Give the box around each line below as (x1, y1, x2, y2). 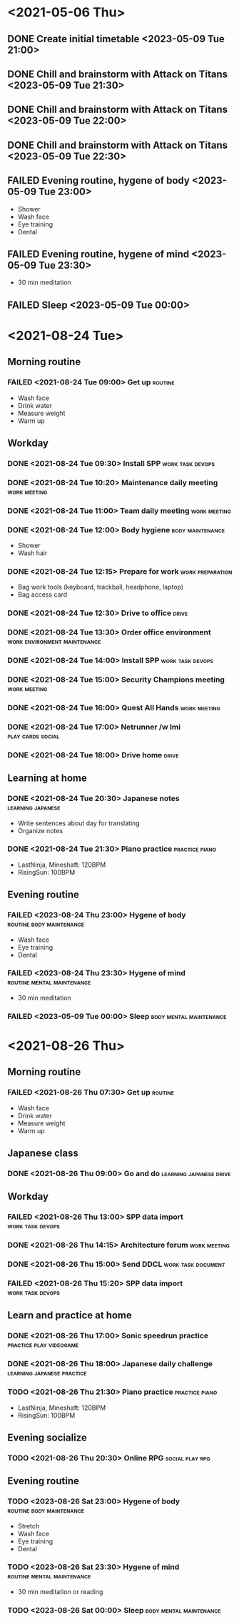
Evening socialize (7, 1431, 87, 1443)
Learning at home (7, 772, 88, 785)
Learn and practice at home (7, 1309, 132, 1322)
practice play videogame (7, 1340, 79, 1350)
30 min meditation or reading (17, 1587, 103, 1596)
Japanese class (7, 1148, 78, 1159)
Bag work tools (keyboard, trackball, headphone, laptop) (17, 583, 184, 592)
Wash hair (17, 549, 48, 557)
